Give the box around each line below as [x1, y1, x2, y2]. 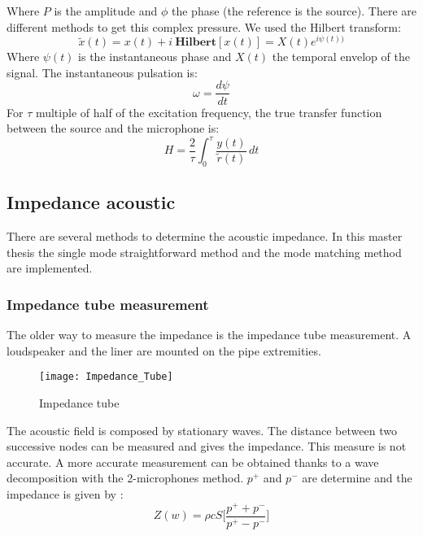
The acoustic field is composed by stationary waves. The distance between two [7, 421, 397, 438]
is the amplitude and [54, 2, 158, 19]
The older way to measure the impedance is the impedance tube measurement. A [7, 326, 412, 343]
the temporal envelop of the [272, 48, 410, 65]
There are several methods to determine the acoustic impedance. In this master [7, 228, 403, 245]
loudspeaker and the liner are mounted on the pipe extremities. [7, 342, 321, 359]
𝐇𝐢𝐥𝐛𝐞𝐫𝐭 [175, 37, 216, 49]
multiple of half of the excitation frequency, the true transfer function [35, 103, 382, 120]
